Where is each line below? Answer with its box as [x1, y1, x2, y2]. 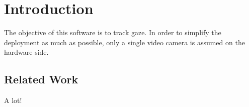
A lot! [4, 95, 22, 105]
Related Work [4, 71, 78, 87]
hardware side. [4, 47, 49, 57]
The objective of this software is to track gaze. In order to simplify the [4, 27, 221, 38]
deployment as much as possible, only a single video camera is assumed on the [4, 37, 245, 47]
